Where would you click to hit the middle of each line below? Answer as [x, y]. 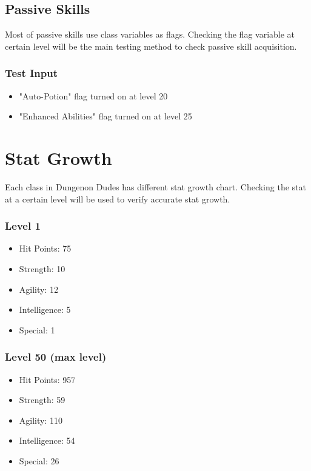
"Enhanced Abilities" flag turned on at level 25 [105, 116]
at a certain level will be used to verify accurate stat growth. [118, 199]
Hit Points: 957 [47, 379]
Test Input [31, 73]
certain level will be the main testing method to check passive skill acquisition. [151, 46]
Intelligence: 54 [47, 440]
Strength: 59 [42, 400]
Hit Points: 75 [45, 248]
